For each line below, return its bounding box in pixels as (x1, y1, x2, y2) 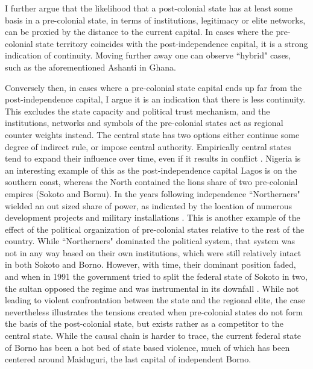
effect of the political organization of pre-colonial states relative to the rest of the (5, 222, 305, 235)
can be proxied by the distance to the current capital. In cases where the (5, 25, 273, 38)
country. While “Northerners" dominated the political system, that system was (5, 235, 296, 247)
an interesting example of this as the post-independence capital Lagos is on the (5, 163, 297, 176)
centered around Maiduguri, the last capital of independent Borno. (5, 353, 251, 365)
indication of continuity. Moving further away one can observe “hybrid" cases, (5, 49, 291, 61)
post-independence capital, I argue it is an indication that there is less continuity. (5, 93, 306, 106)
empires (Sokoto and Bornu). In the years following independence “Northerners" (5, 187, 300, 200)
